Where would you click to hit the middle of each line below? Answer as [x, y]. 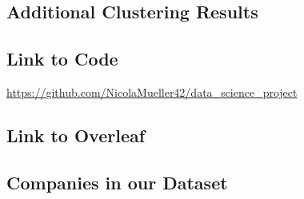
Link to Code [62, 59]
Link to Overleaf [76, 135]
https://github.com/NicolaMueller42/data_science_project [152, 92]
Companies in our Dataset [117, 182]
